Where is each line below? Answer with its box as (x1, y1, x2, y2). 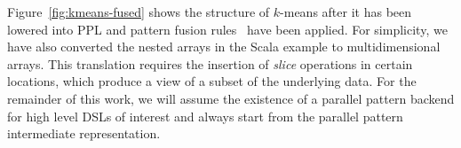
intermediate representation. (7, 124, 161, 143)
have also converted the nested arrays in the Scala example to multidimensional (7, 37, 441, 56)
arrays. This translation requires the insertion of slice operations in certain (7, 54, 413, 73)
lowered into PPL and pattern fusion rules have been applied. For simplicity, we (7, 19, 448, 38)
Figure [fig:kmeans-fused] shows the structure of (7, 3, 270, 20)
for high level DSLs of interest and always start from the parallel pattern (7, 106, 403, 125)
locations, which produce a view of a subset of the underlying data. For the (7, 72, 417, 90)
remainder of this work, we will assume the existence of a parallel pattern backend (7, 89, 455, 107)
